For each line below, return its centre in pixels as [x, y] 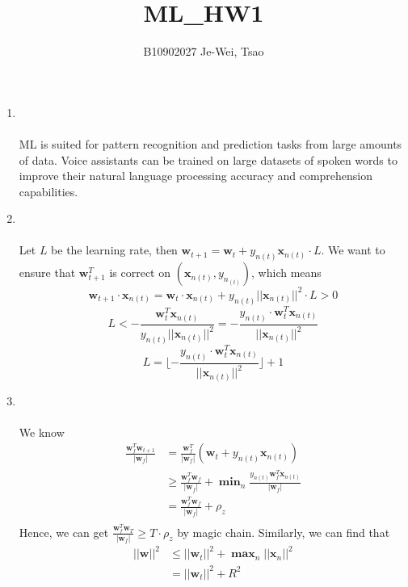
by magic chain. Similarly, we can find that [284, 532]
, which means [286, 273]
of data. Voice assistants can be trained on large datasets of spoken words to [208, 159]
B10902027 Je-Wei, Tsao [204, 51]
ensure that [47, 273]
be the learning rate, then [114, 250]
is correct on [140, 273]
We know [42, 432]
